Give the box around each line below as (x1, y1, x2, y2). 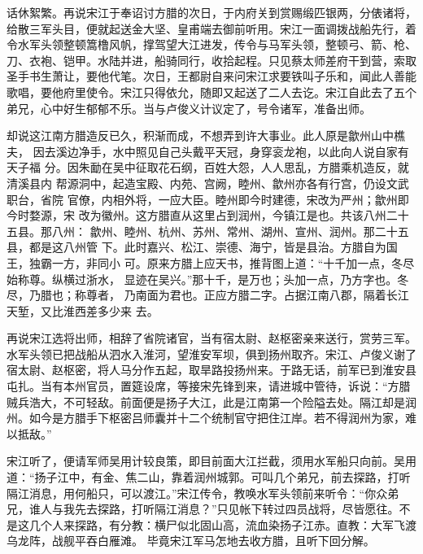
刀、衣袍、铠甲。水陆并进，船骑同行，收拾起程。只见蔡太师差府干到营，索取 (7, 51, 416, 68)
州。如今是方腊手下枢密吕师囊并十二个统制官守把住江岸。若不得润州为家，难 (7, 409, 416, 426)
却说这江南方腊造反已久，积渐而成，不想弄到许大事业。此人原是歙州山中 (7, 127, 394, 144)
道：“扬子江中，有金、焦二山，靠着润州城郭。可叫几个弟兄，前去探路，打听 (7, 469, 411, 486)
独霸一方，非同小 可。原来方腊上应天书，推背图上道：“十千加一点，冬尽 (28, 254, 415, 271)
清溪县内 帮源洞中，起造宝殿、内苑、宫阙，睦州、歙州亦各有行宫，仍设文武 (7, 174, 409, 191)
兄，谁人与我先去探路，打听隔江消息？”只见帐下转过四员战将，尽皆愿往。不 (7, 500, 411, 517)
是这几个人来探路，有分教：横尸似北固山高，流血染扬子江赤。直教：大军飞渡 (7, 516, 416, 533)
